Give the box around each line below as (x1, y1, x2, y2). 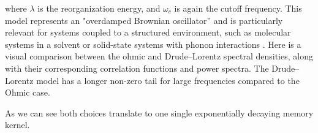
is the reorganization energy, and (37, 2, 161, 14)
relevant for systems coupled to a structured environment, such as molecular (5, 26, 291, 39)
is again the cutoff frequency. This (174, 2, 302, 14)
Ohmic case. (5, 86, 50, 99)
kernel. (5, 118, 30, 131)
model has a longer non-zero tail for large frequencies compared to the (36, 74, 300, 86)
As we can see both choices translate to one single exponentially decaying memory (5, 106, 314, 119)
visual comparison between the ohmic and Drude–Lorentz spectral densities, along (5, 50, 313, 63)
